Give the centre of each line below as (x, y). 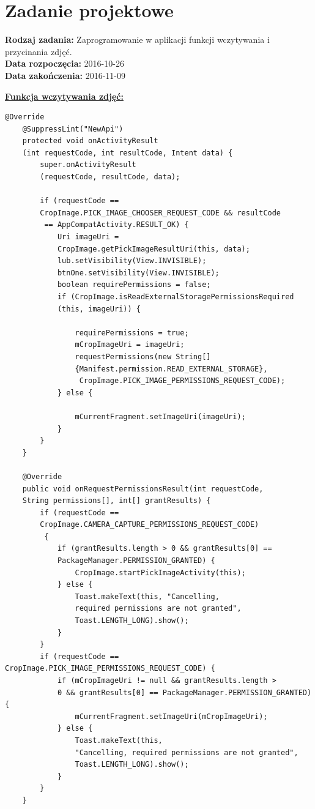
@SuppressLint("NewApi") (73, 129)
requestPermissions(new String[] (143, 356)
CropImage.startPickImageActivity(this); (160, 572)
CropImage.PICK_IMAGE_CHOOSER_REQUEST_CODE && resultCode (161, 213)
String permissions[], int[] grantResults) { (117, 501)
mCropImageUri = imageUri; (130, 345)
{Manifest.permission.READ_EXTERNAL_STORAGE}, (171, 369)
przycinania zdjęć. (39, 51)
